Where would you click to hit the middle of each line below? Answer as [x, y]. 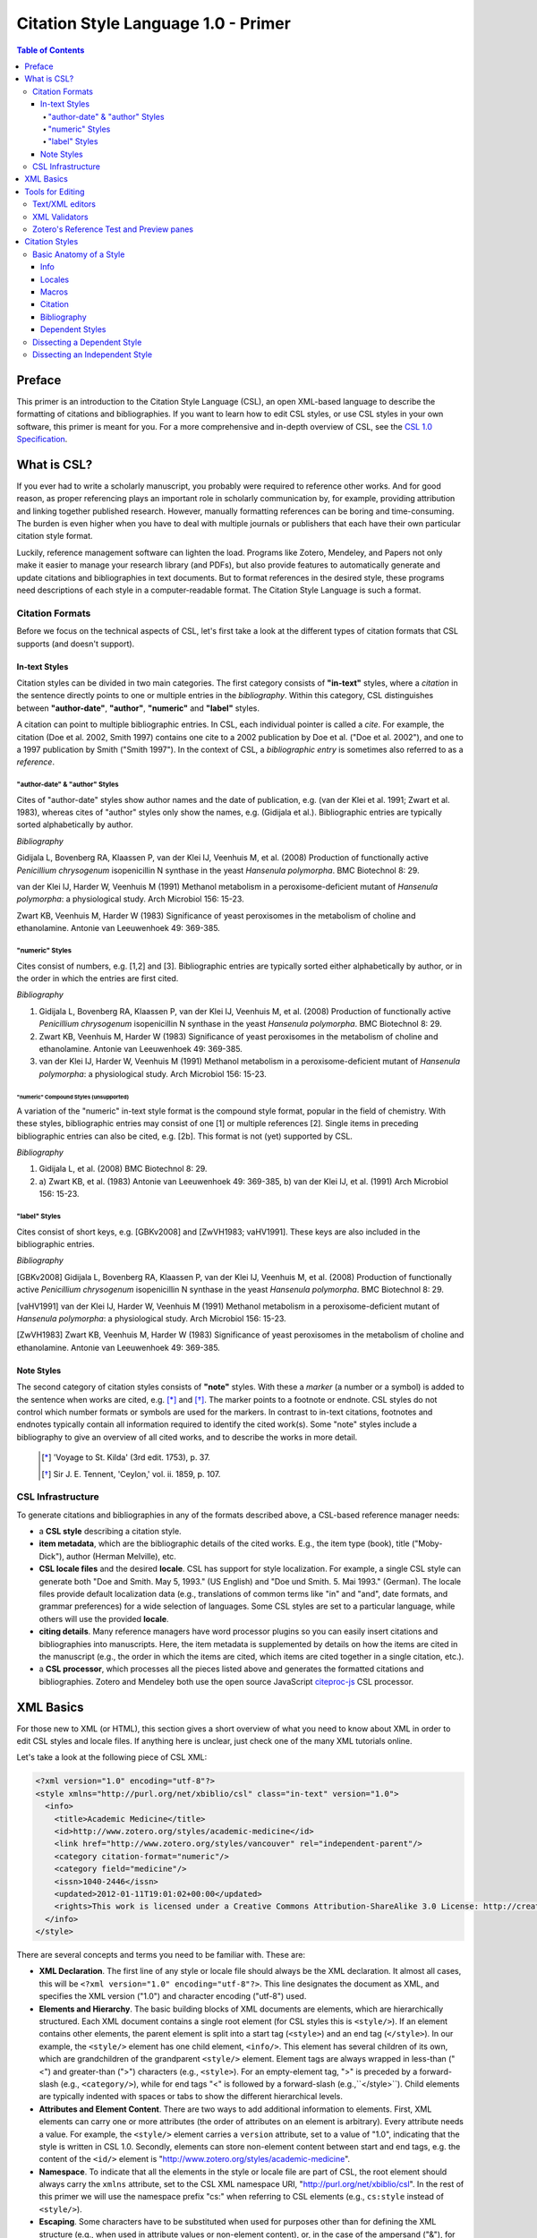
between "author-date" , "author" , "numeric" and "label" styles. [138, 708]
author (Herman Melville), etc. [121, 1556]
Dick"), [51, 1556]
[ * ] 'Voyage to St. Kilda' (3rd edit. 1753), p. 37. [126, 1457]
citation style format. [55, 536]
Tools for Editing [55, 192]
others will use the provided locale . [104, 1619]
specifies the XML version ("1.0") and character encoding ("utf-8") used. [173, 1996]
